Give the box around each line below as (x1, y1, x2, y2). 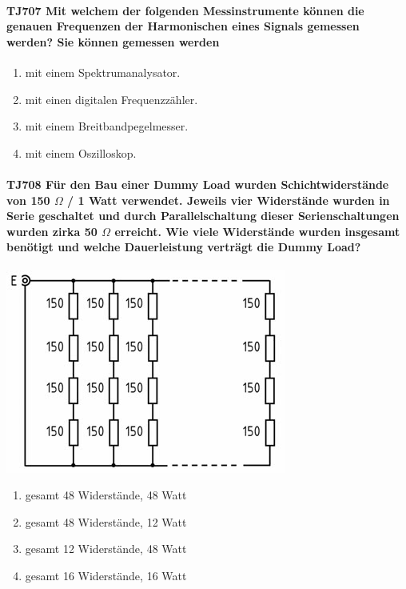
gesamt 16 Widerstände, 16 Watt (25, 567, 187, 583)
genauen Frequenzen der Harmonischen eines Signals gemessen (6, 18, 360, 34)
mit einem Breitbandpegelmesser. (25, 118, 189, 134)
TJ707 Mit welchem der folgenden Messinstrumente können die (6, 2, 364, 18)
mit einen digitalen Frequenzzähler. (25, 90, 198, 107)
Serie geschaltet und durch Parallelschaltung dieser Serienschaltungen (6, 207, 400, 224)
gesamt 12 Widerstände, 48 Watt (25, 540, 187, 557)
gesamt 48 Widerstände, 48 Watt (25, 487, 187, 503)
